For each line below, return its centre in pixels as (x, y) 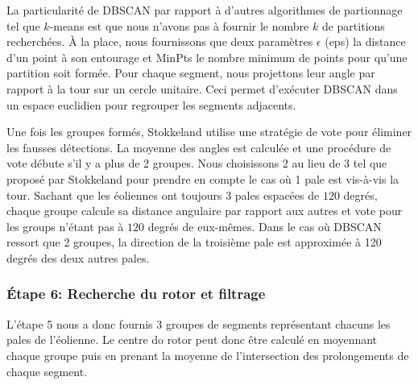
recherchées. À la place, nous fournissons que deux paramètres (160, 41)
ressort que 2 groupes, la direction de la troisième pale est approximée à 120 (194, 242)
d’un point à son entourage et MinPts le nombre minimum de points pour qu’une (207, 57)
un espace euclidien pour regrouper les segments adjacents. (151, 104)
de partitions (353, 25)
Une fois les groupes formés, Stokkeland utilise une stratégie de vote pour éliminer (209, 132)
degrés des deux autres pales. (78, 257)
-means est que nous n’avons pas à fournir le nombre (179, 25)
